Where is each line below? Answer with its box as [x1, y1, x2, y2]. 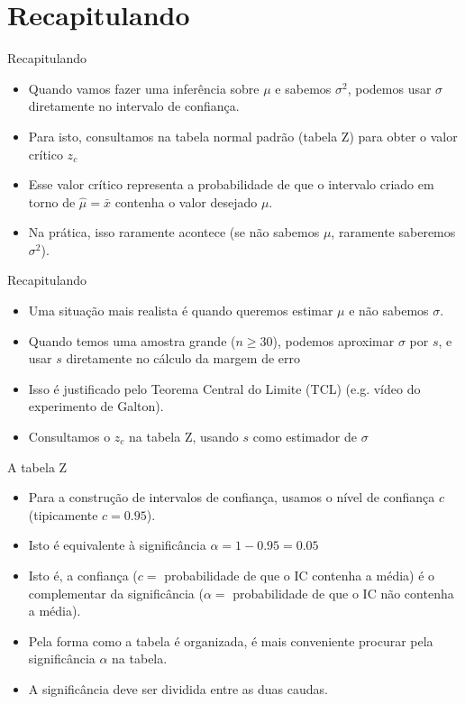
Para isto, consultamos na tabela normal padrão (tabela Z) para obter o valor [28, 126, 458, 145]
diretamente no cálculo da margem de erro [66, 349, 301, 368]
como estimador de [252, 427, 357, 446]
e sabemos [275, 78, 332, 97]
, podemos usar [347, 78, 432, 97]
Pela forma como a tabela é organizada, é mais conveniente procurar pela [28, 631, 433, 650]
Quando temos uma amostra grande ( [28, 331, 236, 350]
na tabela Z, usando [129, 427, 239, 446]
